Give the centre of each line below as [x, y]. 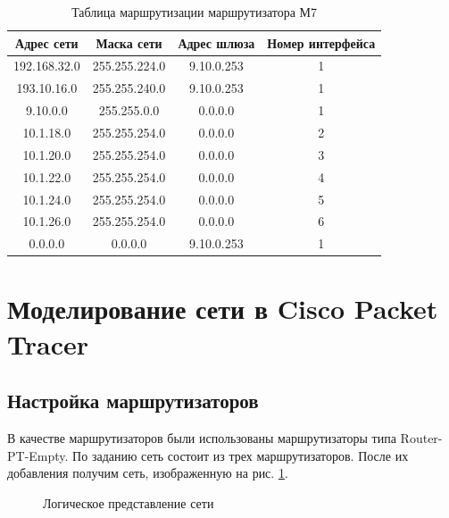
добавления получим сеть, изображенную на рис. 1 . [148, 473]
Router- [421, 438]
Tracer [48, 343]
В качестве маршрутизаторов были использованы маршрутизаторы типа [202, 438]
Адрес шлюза [216, 42]
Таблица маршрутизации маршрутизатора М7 [195, 12]
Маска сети [129, 42]
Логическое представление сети [129, 502]
